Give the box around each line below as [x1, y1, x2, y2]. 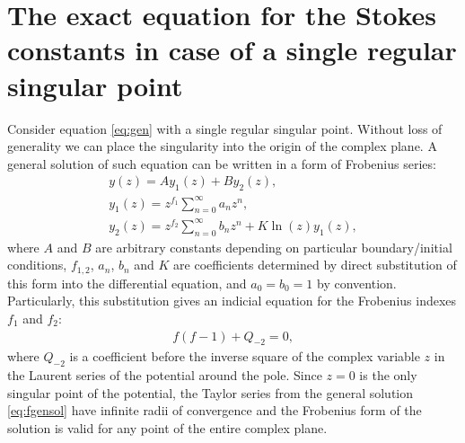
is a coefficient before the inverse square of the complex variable [69, 347, 420, 366]
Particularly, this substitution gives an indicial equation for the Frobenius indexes [7, 291, 457, 310]
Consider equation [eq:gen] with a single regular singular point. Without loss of [7, 119, 443, 137]
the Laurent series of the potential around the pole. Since [7, 366, 322, 385]
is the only [359, 366, 417, 385]
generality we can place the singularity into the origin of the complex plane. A [7, 137, 437, 155]
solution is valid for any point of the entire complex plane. [7, 419, 328, 437]
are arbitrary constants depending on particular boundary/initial [95, 237, 452, 256]
